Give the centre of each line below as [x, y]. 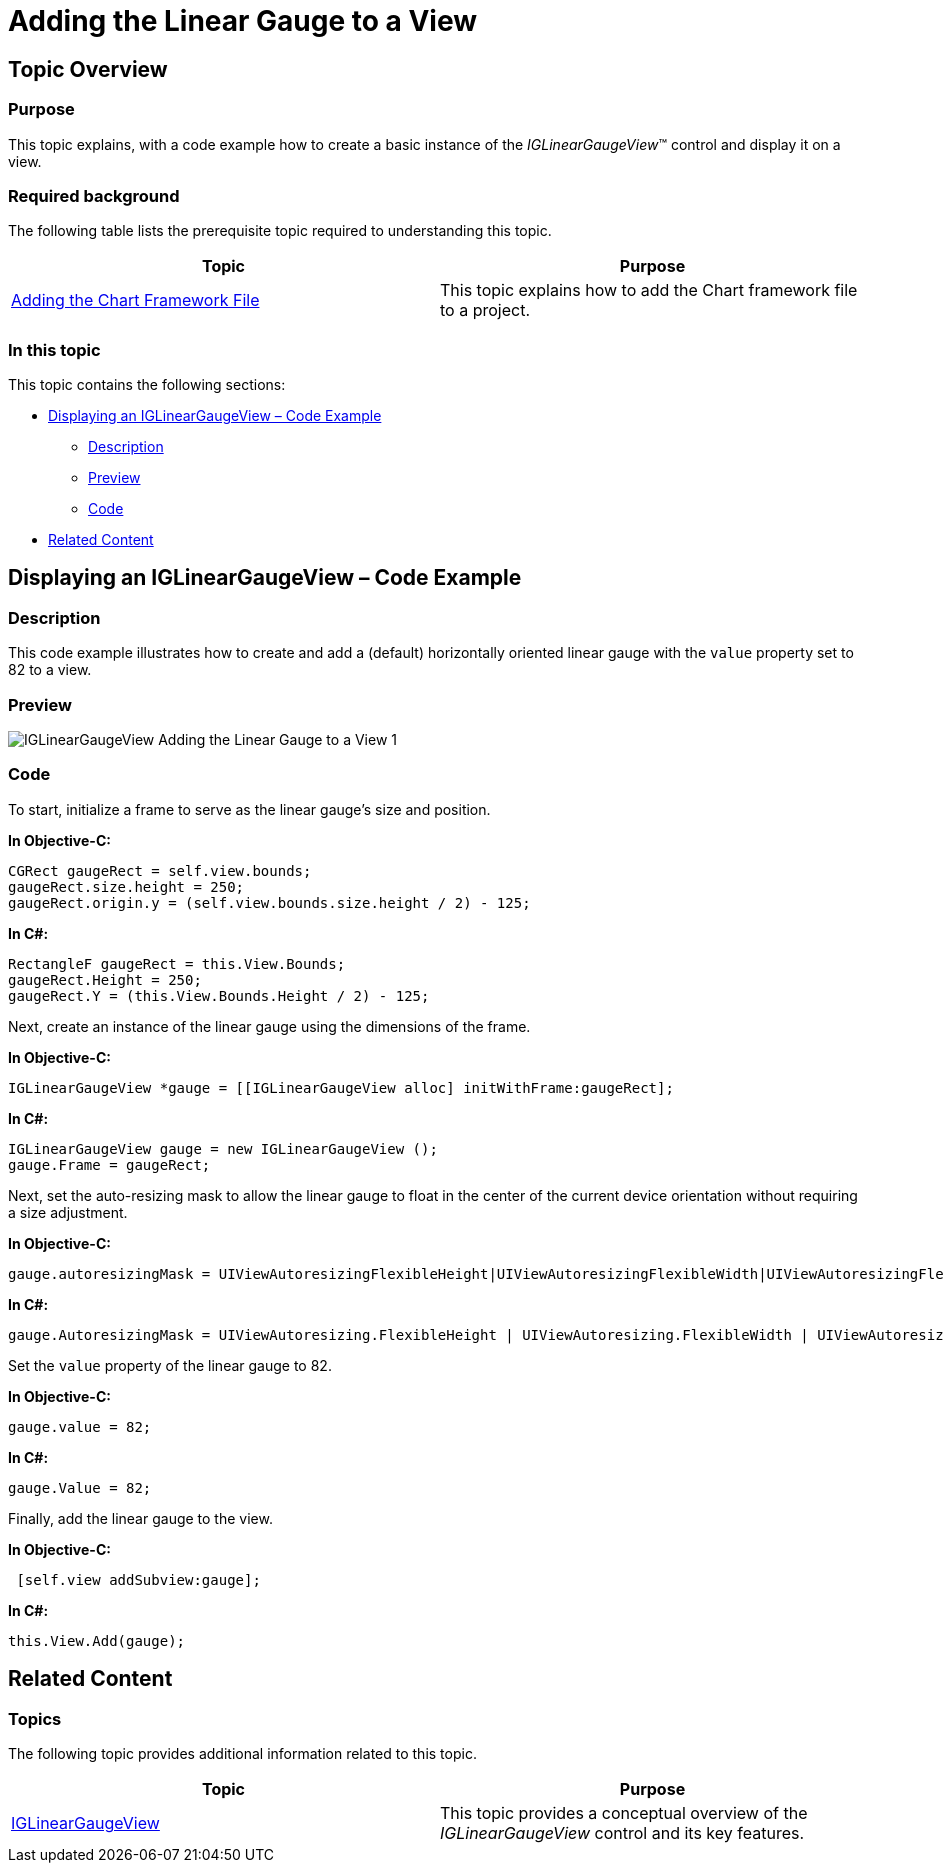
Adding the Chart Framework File [135, 300]
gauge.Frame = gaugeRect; [109, 1164]
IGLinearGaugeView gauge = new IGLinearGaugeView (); [223, 1148]
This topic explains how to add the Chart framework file [649, 290]
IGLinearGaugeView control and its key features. [622, 1832]
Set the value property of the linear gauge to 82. [170, 1365]
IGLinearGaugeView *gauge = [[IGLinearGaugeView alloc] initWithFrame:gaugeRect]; [341, 1087]
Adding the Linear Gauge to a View [243, 21]
